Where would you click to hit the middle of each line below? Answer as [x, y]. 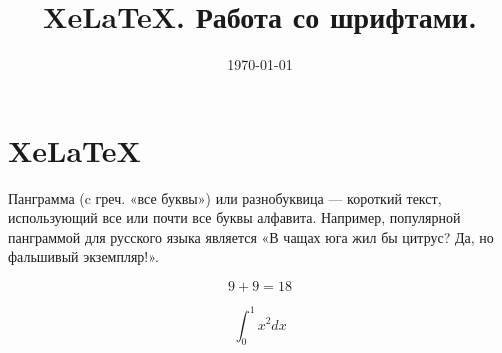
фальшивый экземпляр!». [83, 256]
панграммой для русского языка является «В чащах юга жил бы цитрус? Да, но [251, 236]
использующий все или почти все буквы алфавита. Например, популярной [234, 217]
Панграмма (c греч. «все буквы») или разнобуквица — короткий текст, [225, 197]
